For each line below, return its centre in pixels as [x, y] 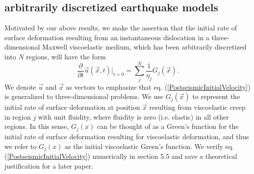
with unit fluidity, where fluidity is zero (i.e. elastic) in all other [133, 116]
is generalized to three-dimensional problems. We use [84, 96]
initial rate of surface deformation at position [72, 107]
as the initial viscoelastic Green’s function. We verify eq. [150, 146]
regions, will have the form [66, 56]
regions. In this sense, [37, 126]
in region [18, 116]
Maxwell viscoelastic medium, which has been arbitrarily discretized [144, 47]
